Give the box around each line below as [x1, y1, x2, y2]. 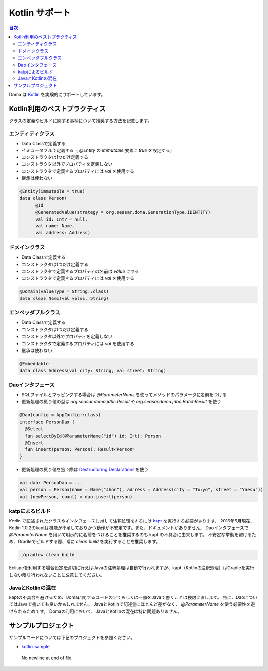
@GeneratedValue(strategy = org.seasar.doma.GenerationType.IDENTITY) [35, 209, 211, 215]
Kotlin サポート [9, 7, 71, 18]
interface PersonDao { [19, 419, 75, 425]
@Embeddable [19, 361, 49, 366]
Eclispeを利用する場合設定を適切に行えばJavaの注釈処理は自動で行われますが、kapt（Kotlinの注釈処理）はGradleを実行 [9, 565, 254, 571]
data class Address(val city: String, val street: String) [19, 368, 166, 373]
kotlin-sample [21, 644, 50, 650]
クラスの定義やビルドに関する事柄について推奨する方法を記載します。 [9, 117, 152, 124]
